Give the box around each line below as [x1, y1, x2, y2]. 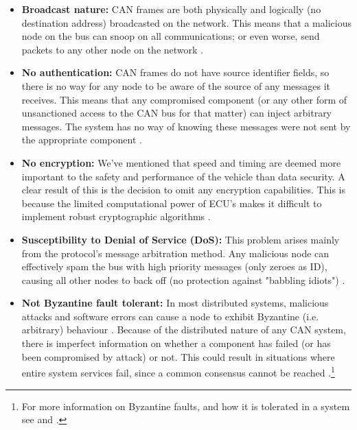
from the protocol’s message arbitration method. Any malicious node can [21, 246, 330, 260]
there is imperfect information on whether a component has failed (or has [21, 336, 331, 350]
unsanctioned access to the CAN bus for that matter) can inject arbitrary [21, 106, 332, 120]
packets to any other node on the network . [21, 42, 204, 56]
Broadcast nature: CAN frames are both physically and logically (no [21, 2, 321, 16]
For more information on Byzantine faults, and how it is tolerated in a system [21, 398, 350, 413]
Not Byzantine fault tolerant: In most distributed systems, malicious [21, 296, 329, 310]
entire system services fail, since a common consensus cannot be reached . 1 [21, 363, 335, 379]
